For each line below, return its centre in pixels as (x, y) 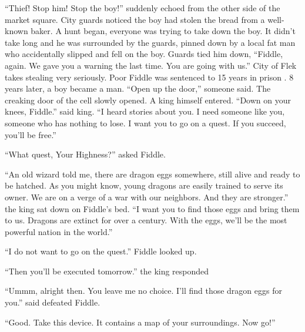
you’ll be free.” (31, 134)
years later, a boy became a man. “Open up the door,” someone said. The (138, 88)
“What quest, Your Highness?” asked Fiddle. (85, 154)
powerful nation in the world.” (59, 231)
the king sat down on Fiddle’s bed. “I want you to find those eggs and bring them (152, 208)
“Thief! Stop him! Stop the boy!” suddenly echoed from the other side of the (143, 8)
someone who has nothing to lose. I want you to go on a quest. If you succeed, (145, 123)
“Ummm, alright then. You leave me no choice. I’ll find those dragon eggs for (143, 291)
